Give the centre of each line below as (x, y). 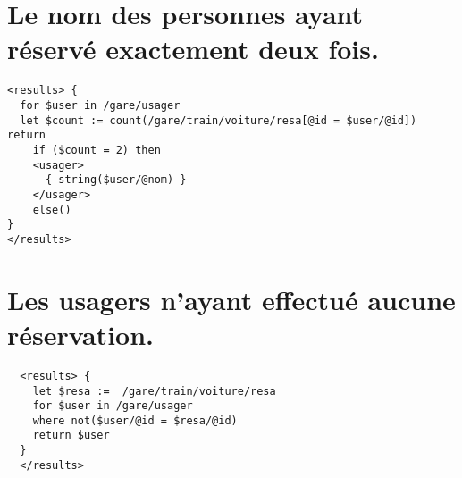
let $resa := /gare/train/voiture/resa (154, 391)
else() (52, 210)
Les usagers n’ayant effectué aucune (231, 299)
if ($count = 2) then (97, 150)
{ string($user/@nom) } (116, 180)
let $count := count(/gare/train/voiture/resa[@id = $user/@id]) (218, 120)
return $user (71, 436)
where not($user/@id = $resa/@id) (135, 420)
